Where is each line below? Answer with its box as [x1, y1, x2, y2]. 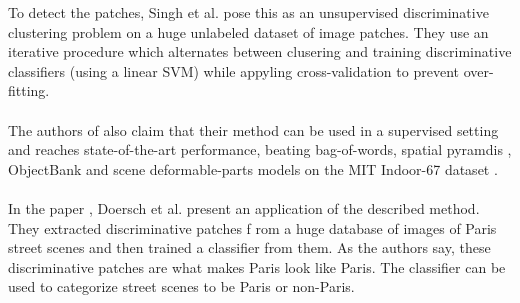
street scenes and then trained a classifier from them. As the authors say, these [8, 237, 491, 258]
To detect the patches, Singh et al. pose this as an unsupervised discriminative [8, 2, 489, 22]
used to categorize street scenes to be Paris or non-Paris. [8, 276, 355, 297]
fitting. [8, 80, 50, 101]
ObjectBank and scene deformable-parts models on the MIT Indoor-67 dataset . [8, 158, 498, 179]
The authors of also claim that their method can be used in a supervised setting [8, 119, 499, 140]
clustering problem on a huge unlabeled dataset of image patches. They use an [8, 21, 489, 42]
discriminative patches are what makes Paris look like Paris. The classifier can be [8, 256, 506, 277]
